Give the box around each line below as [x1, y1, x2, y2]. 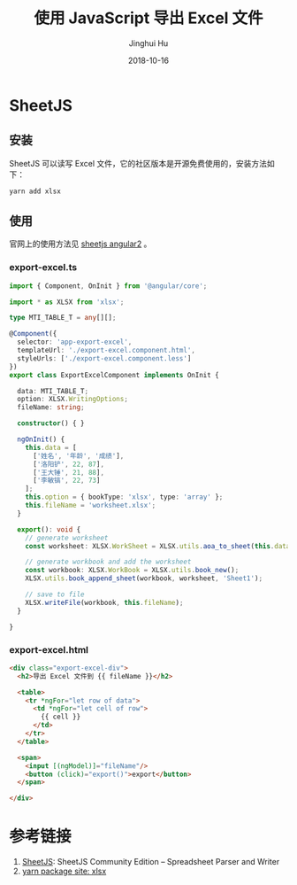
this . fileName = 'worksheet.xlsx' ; [25, 501, 156, 510]
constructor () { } [17, 419, 86, 428]
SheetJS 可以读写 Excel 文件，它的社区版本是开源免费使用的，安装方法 [9, 158, 268, 168]
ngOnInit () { [17, 435, 65, 444]
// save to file [25, 590, 86, 599]
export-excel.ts [9, 261, 78, 274]
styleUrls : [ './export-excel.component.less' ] [17, 353, 192, 363]
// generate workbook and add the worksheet [25, 557, 192, 567]
